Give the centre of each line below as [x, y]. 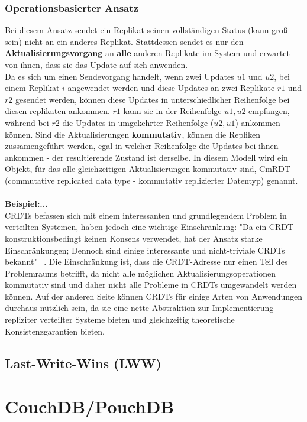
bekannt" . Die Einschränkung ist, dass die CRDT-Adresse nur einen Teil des [146, 262]
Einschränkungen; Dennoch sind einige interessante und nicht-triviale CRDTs [145, 250]
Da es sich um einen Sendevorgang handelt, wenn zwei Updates [119, 76]
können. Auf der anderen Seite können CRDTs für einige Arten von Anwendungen [154, 296]
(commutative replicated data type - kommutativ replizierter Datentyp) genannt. [151, 180]
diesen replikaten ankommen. [57, 111]
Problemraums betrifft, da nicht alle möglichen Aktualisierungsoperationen [140, 273]
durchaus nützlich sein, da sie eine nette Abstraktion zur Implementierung [139, 308]
